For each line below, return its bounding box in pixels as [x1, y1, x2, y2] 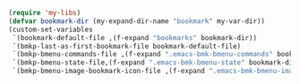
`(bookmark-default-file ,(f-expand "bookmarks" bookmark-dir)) [12, 33, 257, 42]
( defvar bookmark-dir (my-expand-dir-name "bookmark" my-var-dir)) [8, 16, 266, 26]
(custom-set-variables [8, 25, 93, 34]
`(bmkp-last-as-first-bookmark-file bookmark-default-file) [12, 41, 242, 51]
